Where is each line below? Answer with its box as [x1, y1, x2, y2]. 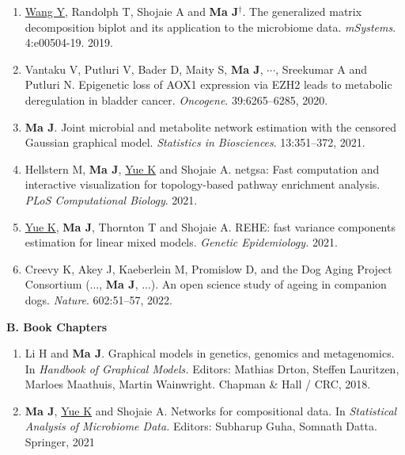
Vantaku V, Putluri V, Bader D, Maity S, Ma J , [25, 60, 263, 77]
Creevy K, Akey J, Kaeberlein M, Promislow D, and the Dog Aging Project [25, 260, 392, 277]
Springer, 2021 [25, 434, 95, 450]
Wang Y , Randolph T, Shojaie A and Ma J [25, 3, 239, 19]
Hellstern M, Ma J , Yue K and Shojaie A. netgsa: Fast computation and [25, 160, 380, 177]
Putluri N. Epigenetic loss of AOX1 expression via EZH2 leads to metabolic [25, 76, 392, 93]
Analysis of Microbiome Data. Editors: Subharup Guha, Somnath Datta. [25, 418, 377, 434]
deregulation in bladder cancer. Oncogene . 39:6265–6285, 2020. [25, 91, 328, 108]
